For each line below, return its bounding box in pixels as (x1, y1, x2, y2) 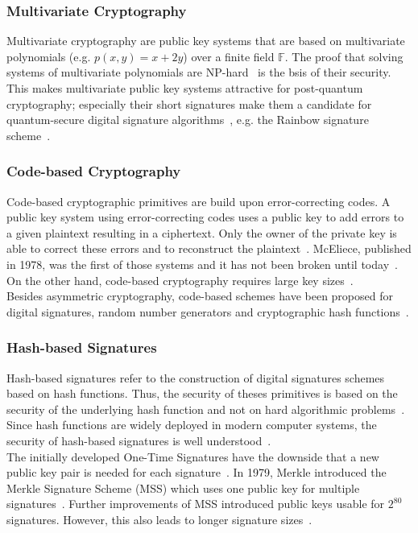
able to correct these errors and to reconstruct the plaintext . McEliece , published (6, 240, 412, 257)
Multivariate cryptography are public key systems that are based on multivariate (6, 32, 405, 49)
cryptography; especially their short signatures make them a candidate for (6, 95, 372, 112)
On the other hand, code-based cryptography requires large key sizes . (6, 271, 354, 288)
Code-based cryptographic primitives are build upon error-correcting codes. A (6, 192, 391, 209)
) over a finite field (183, 48, 275, 64)
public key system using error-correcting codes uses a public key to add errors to (6, 209, 404, 225)
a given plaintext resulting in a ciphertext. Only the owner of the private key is (6, 224, 397, 241)
